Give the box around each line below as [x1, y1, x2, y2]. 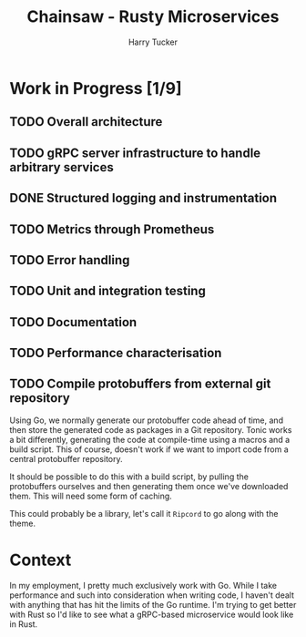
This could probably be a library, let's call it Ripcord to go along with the [9, 508, 279, 519]
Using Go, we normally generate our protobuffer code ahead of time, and [9, 415, 284, 426]
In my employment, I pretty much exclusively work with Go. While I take [9, 580, 278, 591]
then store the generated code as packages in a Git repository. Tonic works [9, 424, 292, 435]
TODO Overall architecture [9, 114, 163, 129]
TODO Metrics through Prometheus [9, 221, 215, 237]
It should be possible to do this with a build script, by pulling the [9, 471, 249, 482]
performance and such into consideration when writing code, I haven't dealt [9, 590, 294, 601]
